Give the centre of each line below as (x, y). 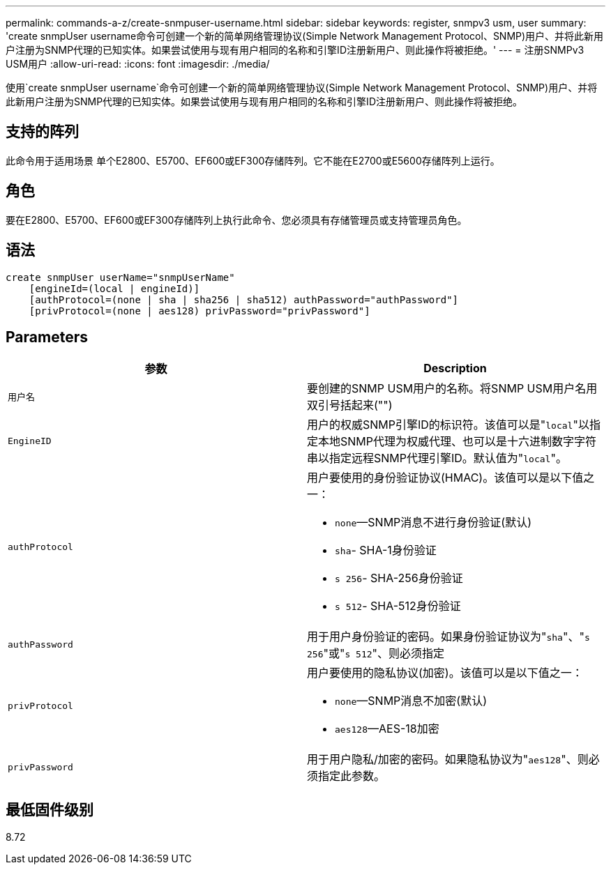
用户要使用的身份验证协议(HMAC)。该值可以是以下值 (445, 478)
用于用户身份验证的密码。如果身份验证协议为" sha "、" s (448, 637)
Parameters (47, 337)
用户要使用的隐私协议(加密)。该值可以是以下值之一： (445, 673)
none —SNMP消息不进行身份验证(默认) (433, 522)
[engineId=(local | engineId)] (114, 288)
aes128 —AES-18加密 (387, 729)
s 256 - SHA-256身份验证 (399, 578)
